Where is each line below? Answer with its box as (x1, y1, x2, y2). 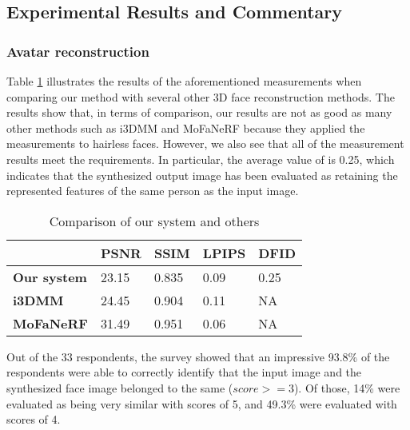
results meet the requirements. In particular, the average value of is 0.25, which (6, 150, 395, 167)
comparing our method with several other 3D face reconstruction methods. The (6, 88, 395, 105)
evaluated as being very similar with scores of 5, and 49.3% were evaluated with (6, 395, 397, 412)
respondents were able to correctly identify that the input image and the (6, 364, 362, 380)
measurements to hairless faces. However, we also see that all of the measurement (6, 135, 404, 152)
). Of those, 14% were (293, 379, 400, 396)
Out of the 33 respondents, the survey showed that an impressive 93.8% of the (6, 348, 390, 364)
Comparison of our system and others (49, 211, 260, 230)
